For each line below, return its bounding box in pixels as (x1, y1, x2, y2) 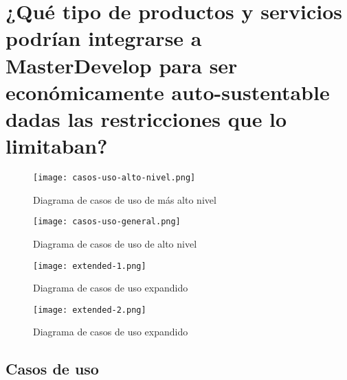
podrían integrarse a (5, 24, 202, 52)
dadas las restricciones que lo (5, 104, 287, 132)
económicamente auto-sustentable (5, 78, 330, 106)
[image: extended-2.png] (33, 305, 146, 315)
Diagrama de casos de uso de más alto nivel (33, 192, 216, 206)
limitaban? (5, 132, 108, 160)
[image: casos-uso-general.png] (33, 217, 181, 227)
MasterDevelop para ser (5, 51, 238, 79)
